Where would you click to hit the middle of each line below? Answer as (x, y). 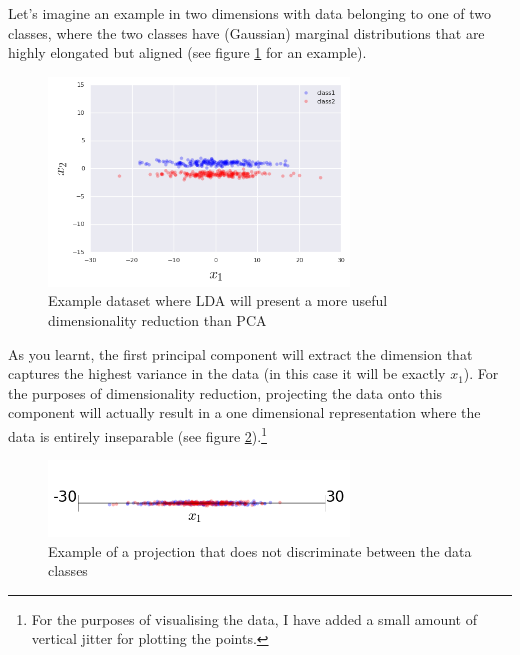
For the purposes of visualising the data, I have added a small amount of (254, 618)
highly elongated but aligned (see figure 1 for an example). (187, 52)
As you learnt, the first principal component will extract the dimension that (240, 353)
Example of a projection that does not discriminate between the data (260, 550)
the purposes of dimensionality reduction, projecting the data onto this (225, 392)
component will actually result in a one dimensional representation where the (244, 412)
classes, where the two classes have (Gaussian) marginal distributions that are (246, 32)
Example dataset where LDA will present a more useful (218, 300)
